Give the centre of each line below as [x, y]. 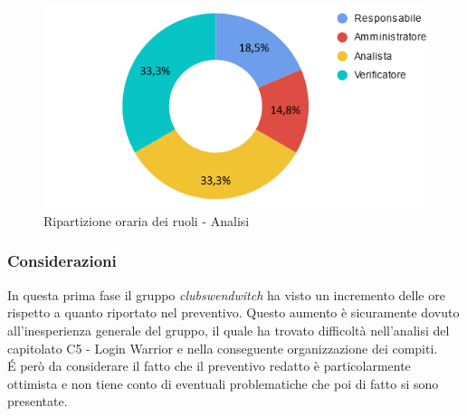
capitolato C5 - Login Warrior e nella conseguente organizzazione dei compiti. [223, 348]
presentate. [38, 401]
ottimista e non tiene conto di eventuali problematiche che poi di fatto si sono [223, 383]
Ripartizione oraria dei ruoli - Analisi [147, 220]
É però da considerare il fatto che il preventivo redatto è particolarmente [209, 366]
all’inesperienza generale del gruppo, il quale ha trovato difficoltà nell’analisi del [229, 330]
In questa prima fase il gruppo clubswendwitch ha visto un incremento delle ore [226, 294]
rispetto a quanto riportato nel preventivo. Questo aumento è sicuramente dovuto [233, 312]
